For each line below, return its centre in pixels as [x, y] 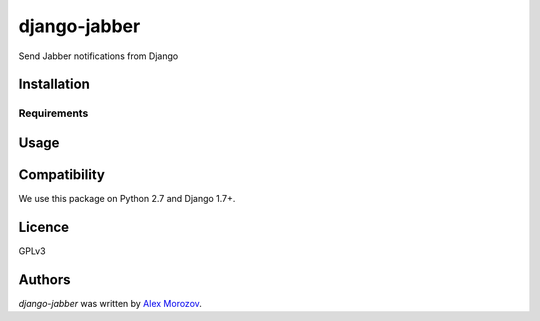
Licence [44, 226]
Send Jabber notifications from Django [98, 56]
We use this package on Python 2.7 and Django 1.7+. [127, 199]
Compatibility [61, 174]
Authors [44, 279]
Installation [54, 84]
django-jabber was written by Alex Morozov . [110, 303]
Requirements [53, 113]
